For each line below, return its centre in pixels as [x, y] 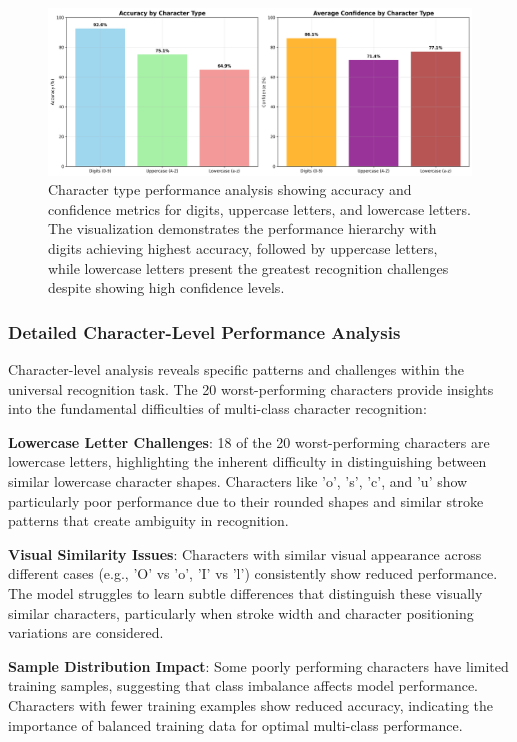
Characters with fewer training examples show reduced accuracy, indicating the [251, 704]
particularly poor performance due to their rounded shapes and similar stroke [246, 500]
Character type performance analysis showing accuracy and [230, 189]
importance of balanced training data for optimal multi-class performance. [235, 724]
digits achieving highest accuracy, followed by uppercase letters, [243, 248]
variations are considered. [86, 632]
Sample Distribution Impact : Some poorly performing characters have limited [258, 665]
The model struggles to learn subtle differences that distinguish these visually [245, 593]
